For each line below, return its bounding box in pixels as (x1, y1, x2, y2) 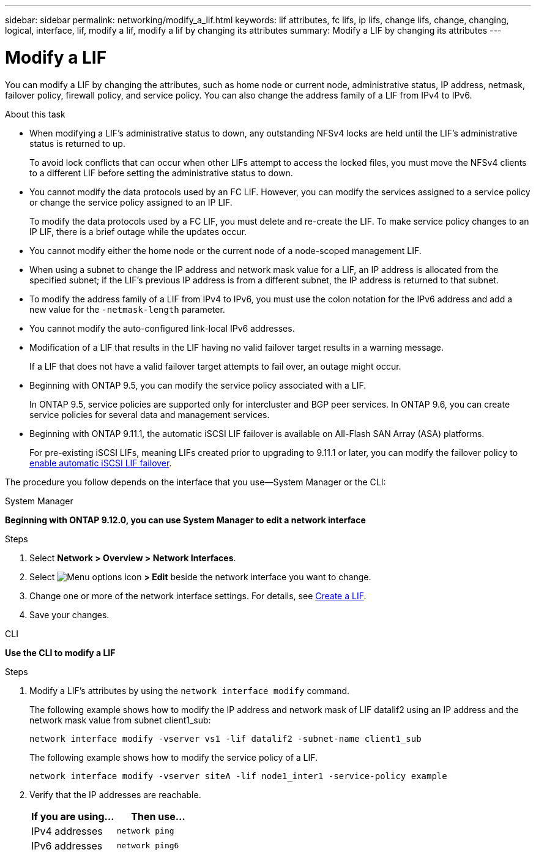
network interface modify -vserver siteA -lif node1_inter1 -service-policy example (29, 771, 447, 781)
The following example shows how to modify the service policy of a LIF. (29, 752, 318, 763)
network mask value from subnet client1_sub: (29, 714, 211, 725)
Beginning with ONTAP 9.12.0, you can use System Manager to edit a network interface (5, 514, 366, 525)
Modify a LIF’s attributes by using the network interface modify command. (29, 685, 350, 696)
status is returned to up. (29, 138, 125, 149)
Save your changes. (29, 609, 110, 620)
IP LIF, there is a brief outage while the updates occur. (29, 226, 247, 237)
